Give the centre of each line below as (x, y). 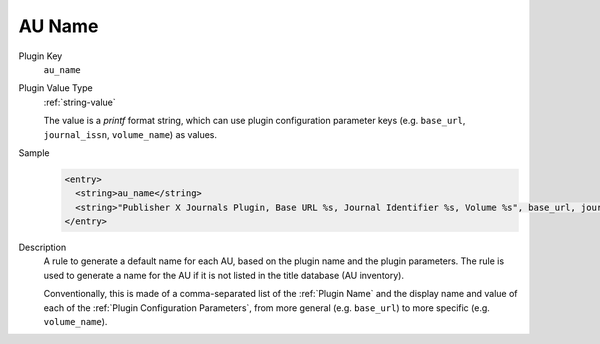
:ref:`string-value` (80, 102)
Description (42, 247)
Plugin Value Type (56, 88)
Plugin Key (40, 56)
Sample (34, 152)
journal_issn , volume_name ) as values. (130, 134)
